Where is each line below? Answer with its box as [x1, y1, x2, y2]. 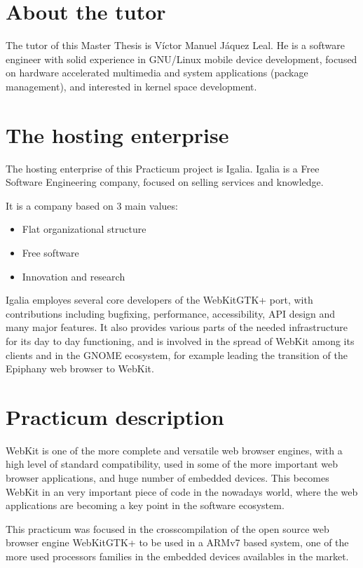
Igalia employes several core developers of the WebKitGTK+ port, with [6, 292, 313, 307]
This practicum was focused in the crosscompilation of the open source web [6, 521, 329, 536]
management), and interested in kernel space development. [6, 79, 257, 93]
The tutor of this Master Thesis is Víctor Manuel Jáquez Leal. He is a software [6, 38, 345, 53]
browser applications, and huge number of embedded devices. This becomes [6, 471, 329, 485]
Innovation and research [22, 269, 125, 283]
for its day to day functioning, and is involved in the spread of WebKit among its [6, 333, 355, 348]
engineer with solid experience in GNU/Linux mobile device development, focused [6, 51, 357, 66]
